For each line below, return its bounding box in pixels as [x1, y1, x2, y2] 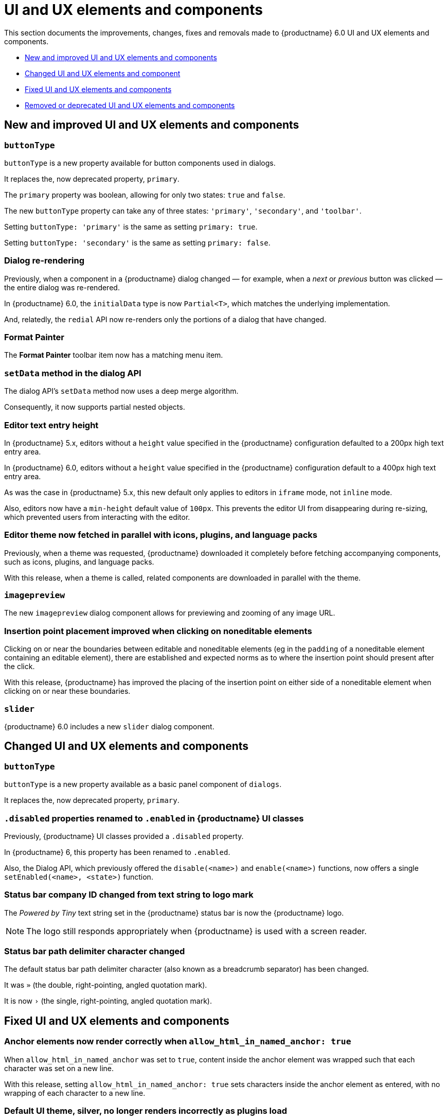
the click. [4, 662, 35, 671]
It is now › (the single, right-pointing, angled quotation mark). [4, 996, 212, 1006]
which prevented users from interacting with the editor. [4, 512, 190, 521]
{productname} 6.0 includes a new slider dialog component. [4, 722, 214, 731]
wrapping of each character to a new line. [4, 1088, 146, 1097]
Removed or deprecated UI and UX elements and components [25, 100, 235, 110]
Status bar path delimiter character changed [4, 946, 185, 957]
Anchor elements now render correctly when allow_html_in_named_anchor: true [4, 1036, 351, 1047]
